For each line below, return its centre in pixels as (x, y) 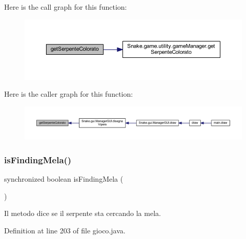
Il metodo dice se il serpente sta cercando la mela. (83, 213)
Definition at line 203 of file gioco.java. (65, 230)
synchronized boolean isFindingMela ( (64, 178)
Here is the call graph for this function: (66, 7)
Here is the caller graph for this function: (69, 94)
